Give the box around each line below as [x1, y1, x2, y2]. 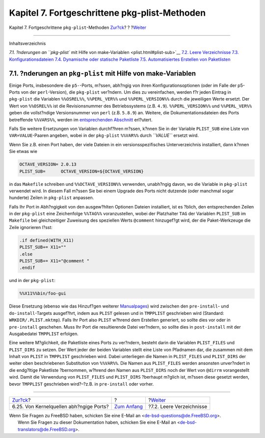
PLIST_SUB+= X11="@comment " [19, 258, 90, 263]
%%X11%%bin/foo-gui [19, 291, 66, 296]
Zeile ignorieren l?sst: [9, 224, 53, 230]
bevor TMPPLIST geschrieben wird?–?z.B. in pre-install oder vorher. [9, 381, 154, 387]
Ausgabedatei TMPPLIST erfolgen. [9, 331, 79, 336]
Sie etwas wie [9, 149, 38, 155]
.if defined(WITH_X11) [19, 237, 74, 243]
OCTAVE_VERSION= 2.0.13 [19, 162, 77, 167]
